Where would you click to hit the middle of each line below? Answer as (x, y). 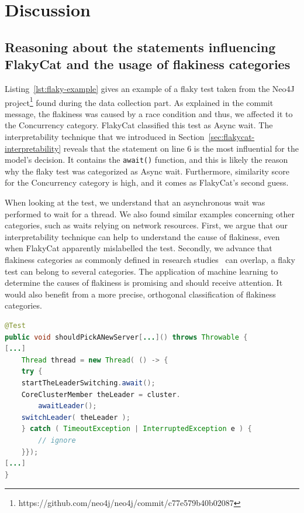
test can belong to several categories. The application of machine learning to (141, 271)
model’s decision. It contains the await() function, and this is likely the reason (146, 160)
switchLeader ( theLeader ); (76, 417)
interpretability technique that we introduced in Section (105, 136)
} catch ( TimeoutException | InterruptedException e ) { (137, 429)
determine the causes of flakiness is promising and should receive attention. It (144, 283)
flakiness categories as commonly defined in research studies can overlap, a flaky (150, 259)
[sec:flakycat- (232, 136)
